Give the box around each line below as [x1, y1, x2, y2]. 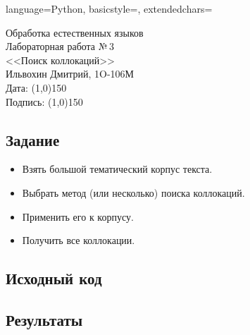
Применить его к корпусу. [22, 209, 134, 224]
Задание [6, 128, 60, 150]
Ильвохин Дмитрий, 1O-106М [6, 66, 135, 81]
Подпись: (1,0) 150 [6, 94, 83, 109]
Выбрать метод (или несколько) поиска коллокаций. [22, 185, 245, 200]
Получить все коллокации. [22, 233, 135, 248]
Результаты [6, 308, 83, 330]
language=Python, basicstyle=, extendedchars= [6, 1, 213, 16]
